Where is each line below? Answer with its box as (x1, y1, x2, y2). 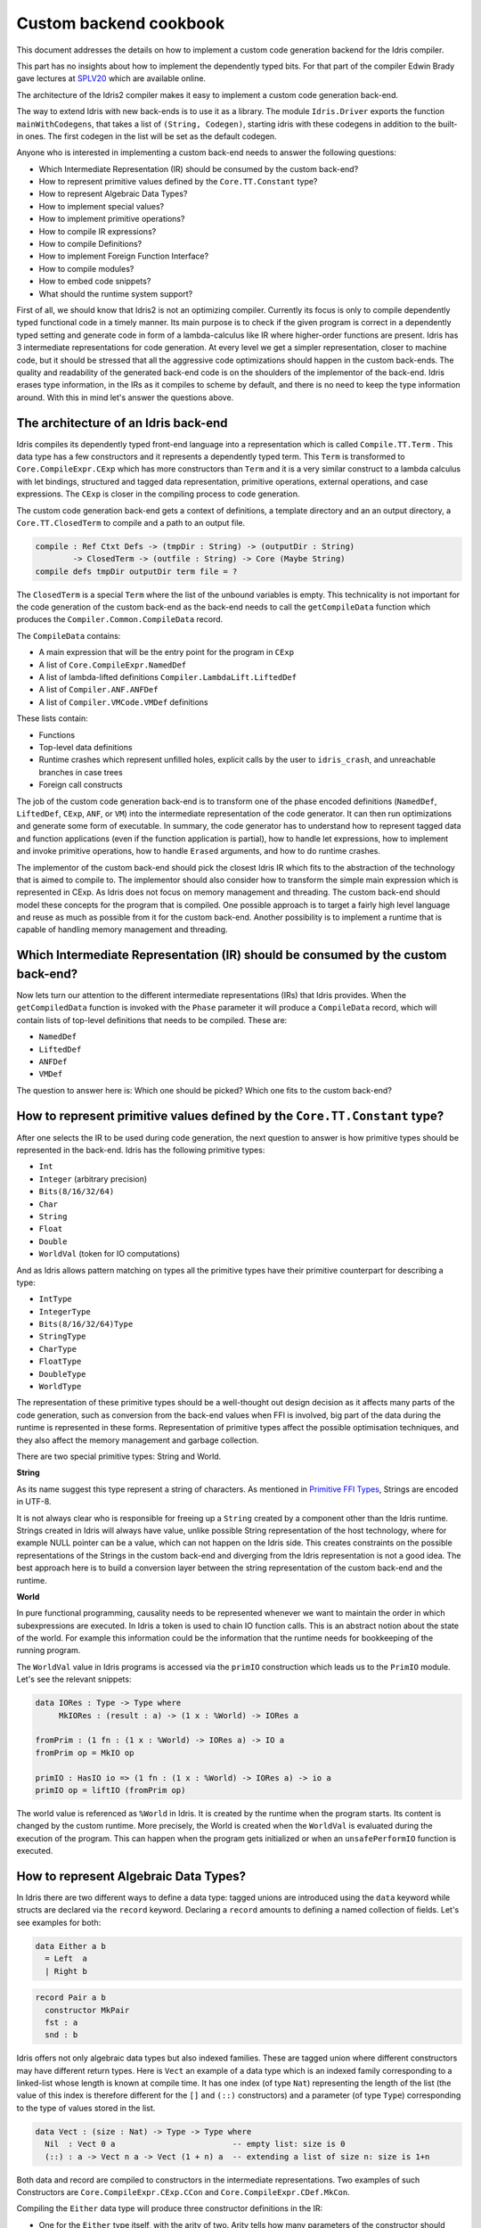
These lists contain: (16, 713, 88, 724)
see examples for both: (16, 1917, 102, 1928)
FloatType (38, 1356, 82, 1367)
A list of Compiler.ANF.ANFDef (38, 684, 159, 695)
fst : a (45, 2017, 78, 2027)
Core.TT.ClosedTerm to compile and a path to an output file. (16, 517, 245, 528)
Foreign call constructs (38, 780, 124, 790)
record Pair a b (35, 1993, 107, 2003)
